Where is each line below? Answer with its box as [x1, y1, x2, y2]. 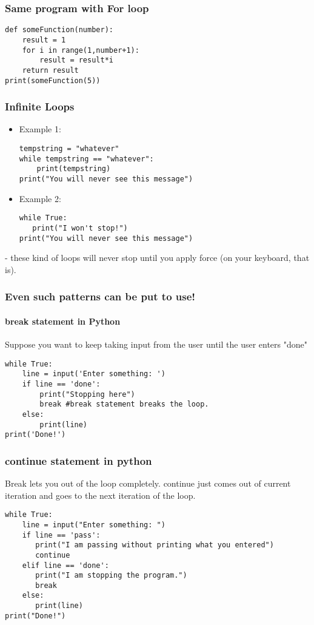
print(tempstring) [36, 164, 111, 174]
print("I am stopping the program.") [35, 571, 187, 580]
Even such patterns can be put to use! [5, 289, 196, 304]
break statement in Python [5, 314, 121, 327]
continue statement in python [5, 453, 152, 468]
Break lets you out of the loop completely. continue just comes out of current [5, 477, 291, 490]
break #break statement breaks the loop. [39, 400, 209, 409]
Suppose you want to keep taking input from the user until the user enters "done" [5, 337, 307, 350]
